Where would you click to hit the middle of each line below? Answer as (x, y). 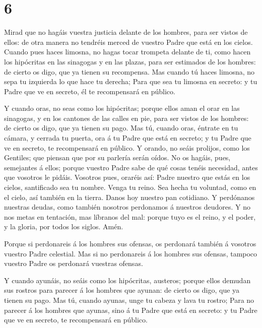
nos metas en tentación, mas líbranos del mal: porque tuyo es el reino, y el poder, (130, 216)
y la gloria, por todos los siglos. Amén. (64, 226)
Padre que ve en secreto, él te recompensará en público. (90, 91)
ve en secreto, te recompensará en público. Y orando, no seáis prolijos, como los (127, 147)
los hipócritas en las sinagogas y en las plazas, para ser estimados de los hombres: (130, 61)
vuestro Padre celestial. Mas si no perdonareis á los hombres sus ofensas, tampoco (131, 253)
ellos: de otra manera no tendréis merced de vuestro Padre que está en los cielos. (128, 42)
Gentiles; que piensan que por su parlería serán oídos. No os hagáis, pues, (117, 157)
